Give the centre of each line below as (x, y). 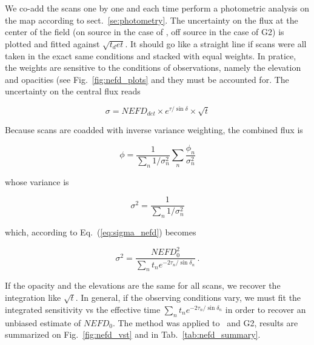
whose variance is (37, 181)
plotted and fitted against (52, 43)
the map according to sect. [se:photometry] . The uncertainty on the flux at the (152, 20)
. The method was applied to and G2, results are (205, 322)
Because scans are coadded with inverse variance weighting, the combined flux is (154, 130)
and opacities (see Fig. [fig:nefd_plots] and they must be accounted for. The (147, 79)
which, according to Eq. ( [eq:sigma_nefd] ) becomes (101, 232)
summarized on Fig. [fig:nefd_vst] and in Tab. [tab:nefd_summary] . (133, 334)
